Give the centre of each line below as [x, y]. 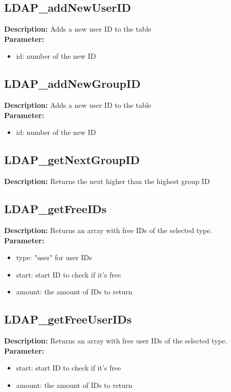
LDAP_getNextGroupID [72, 160]
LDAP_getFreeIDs [55, 209]
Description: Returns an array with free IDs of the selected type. [108, 230]
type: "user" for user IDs [54, 257]
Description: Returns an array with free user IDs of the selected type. [116, 341]
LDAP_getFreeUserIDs [68, 319]
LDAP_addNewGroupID [72, 84]
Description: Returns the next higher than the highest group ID [107, 181]
